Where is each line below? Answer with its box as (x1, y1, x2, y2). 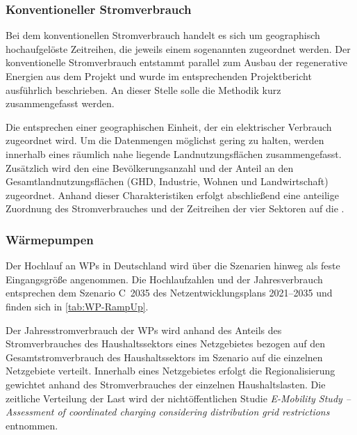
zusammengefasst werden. (6, 96, 115, 111)
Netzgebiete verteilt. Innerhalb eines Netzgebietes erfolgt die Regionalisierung (6, 363, 335, 378)
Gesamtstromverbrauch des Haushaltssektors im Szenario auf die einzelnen (6, 349, 323, 364)
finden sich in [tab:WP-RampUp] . (6, 299, 149, 313)
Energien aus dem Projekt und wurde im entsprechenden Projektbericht (6, 69, 312, 83)
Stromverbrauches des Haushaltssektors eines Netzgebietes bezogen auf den (6, 336, 325, 351)
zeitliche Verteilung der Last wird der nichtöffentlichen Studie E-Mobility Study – (6, 390, 351, 405)
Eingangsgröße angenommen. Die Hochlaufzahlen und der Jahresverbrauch (6, 271, 323, 286)
